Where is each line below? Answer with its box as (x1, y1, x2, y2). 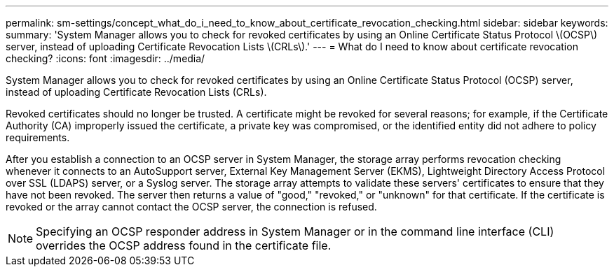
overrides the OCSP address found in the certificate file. (36, 238, 332, 252)
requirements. (6, 131, 70, 143)
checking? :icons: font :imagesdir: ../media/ (6, 52, 205, 64)
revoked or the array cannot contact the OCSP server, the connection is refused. (6, 201, 377, 213)
